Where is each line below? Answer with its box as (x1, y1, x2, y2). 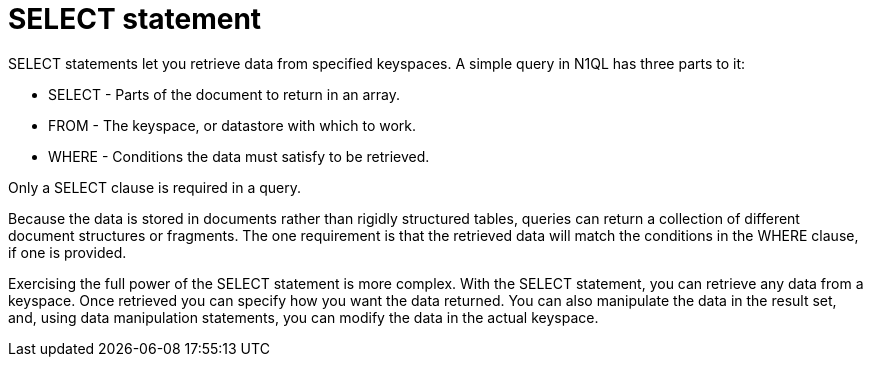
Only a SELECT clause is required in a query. (8, 178, 302, 196)
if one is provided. (8, 243, 127, 261)
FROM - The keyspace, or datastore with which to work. (48, 116, 417, 134)
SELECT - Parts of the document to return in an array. (48, 85, 401, 103)
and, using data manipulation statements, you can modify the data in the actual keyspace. (8, 308, 599, 326)
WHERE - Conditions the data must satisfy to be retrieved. (48, 147, 430, 165)
